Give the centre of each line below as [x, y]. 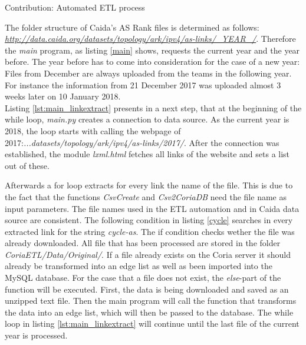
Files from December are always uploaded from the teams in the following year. [148, 73]
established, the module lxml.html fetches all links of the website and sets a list [147, 154]
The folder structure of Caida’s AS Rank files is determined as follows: [132, 27]
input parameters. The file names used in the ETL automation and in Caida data [152, 208]
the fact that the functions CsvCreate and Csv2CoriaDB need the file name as [146, 196]
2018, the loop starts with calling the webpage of [93, 130]
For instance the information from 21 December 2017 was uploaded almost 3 [143, 84]
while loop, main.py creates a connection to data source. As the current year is [147, 119]
